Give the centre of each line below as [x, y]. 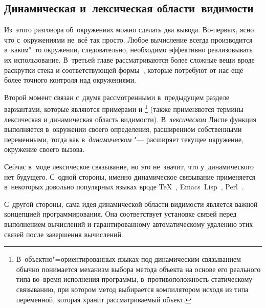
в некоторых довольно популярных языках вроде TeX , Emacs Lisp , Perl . [124, 187]
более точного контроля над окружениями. [70, 80]
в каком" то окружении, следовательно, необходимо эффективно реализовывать [128, 50]
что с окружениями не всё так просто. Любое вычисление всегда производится [128, 39]
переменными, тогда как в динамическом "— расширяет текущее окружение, [124, 139]
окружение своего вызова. [45, 149]
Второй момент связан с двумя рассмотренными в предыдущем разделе [117, 97]
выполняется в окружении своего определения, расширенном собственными [123, 129]
